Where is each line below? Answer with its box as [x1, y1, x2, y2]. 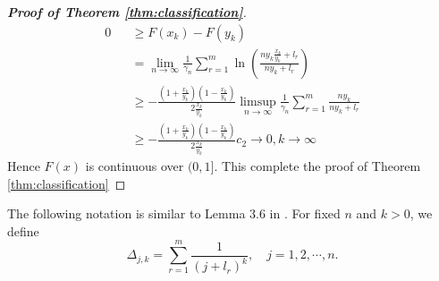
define [7, 221, 39, 240]
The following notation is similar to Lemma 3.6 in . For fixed [7, 204, 341, 223]
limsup [240, 95, 276, 108]
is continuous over [85, 156, 184, 175]
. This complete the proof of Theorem [214, 156, 421, 175]
